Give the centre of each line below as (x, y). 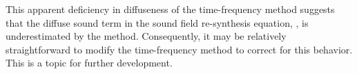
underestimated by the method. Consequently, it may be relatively (146, 36)
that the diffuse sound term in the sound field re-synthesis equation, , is (157, 22)
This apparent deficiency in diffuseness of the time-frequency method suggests (170, 9)
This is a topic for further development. (89, 63)
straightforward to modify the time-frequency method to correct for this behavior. (179, 49)
